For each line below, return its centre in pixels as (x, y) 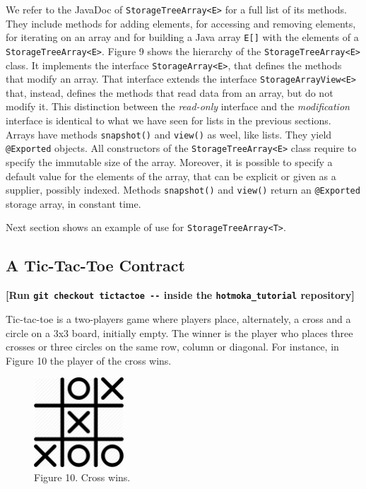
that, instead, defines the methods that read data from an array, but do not (170, 92)
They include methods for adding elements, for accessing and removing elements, (181, 23)
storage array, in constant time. (73, 203)
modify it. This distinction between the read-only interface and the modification (178, 106)
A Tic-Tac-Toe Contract (95, 265)
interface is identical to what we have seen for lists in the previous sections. (169, 120)
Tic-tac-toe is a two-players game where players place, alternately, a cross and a (178, 318)
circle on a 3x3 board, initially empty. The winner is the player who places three (179, 332)
